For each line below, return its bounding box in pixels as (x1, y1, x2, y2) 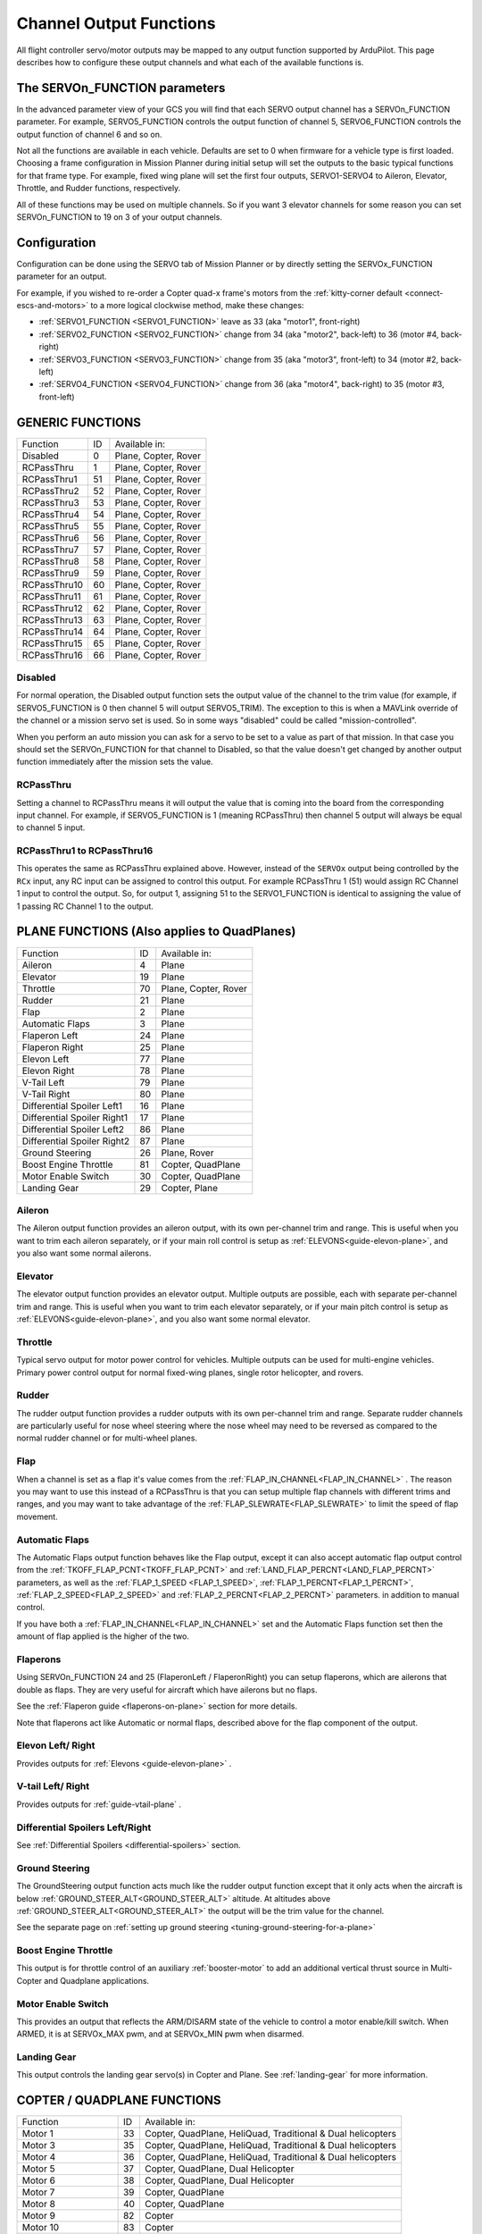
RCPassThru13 (21, 613, 84, 626)
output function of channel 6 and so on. (16, 129, 162, 139)
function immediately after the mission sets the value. (16, 756, 213, 768)
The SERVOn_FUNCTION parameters (16, 80, 226, 96)
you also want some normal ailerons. (16, 1247, 152, 1259)
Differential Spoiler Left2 (21, 1122, 125, 1135)
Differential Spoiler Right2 (21, 1135, 129, 1147)
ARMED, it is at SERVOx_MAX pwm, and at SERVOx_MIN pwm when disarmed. (16, 2028, 304, 2039)
